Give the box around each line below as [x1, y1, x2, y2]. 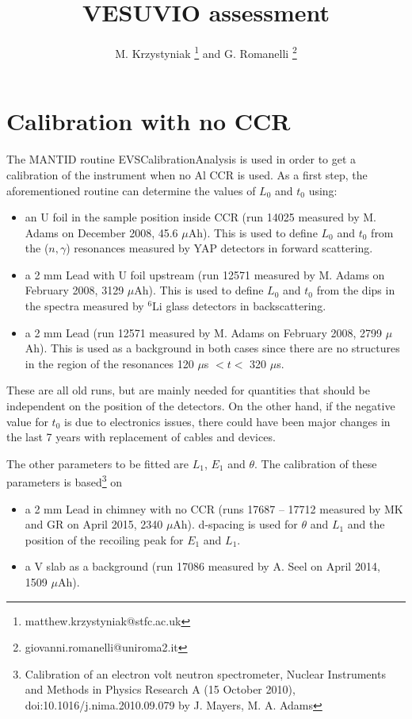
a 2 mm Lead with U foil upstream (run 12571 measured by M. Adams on [25, 266, 385, 283]
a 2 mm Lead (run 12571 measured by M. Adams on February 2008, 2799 [25, 324, 383, 340]
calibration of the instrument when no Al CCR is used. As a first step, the [6, 166, 368, 183]
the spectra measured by [25, 298, 144, 314]
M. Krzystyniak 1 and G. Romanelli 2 [115, 43, 297, 61]
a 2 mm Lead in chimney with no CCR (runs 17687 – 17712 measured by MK [25, 500, 403, 517]
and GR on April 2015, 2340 [25, 516, 163, 533]
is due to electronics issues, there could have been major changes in [64, 413, 391, 429]
